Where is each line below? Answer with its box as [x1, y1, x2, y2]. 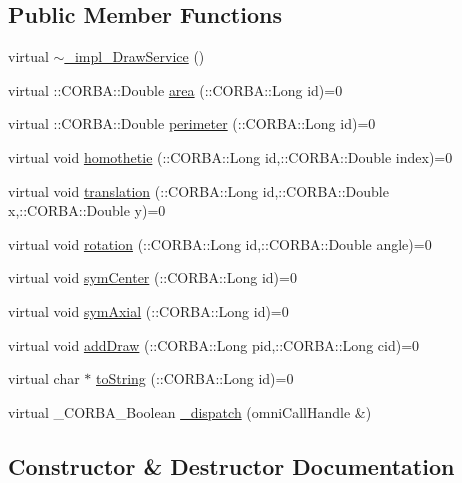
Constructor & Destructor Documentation [8, 450, 455, 481]
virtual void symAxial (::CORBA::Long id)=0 [8, 300, 289, 321]
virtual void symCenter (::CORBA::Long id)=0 [8, 267, 297, 288]
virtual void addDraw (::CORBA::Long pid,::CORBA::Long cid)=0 [8, 334, 420, 355]
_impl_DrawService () [64, 46, 205, 67]
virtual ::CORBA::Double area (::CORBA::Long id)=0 [8, 79, 343, 100]
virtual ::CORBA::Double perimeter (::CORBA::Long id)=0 [8, 113, 376, 134]
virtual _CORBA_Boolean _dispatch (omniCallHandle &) [8, 401, 372, 422]
